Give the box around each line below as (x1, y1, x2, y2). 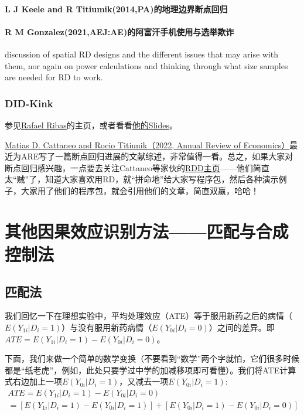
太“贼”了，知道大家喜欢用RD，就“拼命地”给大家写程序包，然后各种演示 (5, 173, 279, 185)
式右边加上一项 (5, 375, 62, 387)
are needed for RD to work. (5, 71, 103, 83)
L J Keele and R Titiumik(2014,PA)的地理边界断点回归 (5, 2, 228, 15)
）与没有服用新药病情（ (62, 321, 152, 333)
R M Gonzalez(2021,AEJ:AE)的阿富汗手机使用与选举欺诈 (5, 25, 234, 38)
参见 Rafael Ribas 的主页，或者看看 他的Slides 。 (5, 118, 177, 131)
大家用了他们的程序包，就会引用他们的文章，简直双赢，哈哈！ (21, 184, 259, 196)
